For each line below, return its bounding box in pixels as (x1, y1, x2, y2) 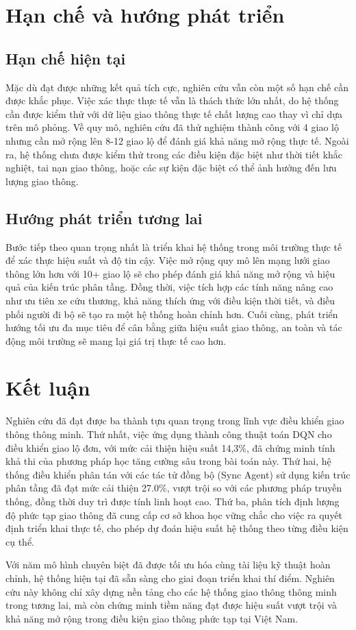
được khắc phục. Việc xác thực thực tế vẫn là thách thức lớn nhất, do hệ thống (5, 93, 339, 108)
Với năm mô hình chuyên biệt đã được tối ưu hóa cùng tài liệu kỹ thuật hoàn (5, 557, 331, 572)
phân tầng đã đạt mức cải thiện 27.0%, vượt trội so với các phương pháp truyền (5, 481, 342, 495)
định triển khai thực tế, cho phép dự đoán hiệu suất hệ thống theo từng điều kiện (5, 521, 348, 535)
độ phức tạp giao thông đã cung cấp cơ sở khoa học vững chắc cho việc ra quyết (5, 507, 343, 522)
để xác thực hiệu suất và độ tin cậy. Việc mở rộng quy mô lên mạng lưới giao (5, 253, 330, 267)
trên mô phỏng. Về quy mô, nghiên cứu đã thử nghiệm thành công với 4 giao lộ (5, 120, 339, 134)
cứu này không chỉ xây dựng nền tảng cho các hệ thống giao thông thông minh (5, 584, 337, 598)
